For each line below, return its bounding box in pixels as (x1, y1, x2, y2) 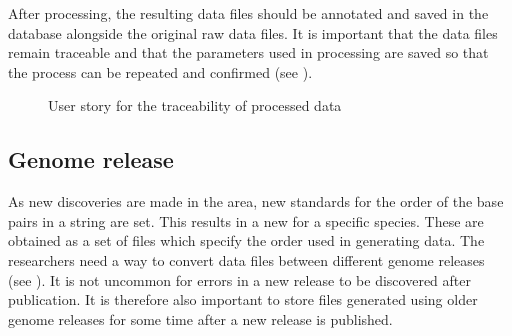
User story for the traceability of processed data (48, 95, 342, 116)
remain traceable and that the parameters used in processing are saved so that (8, 42, 489, 63)
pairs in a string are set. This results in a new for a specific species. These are (8, 210, 484, 231)
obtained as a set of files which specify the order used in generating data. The (8, 230, 485, 251)
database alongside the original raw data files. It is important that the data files (8, 22, 498, 43)
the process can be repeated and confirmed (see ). (8, 61, 313, 82)
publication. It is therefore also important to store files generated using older (8, 289, 478, 310)
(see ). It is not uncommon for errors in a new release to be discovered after (8, 269, 471, 290)
